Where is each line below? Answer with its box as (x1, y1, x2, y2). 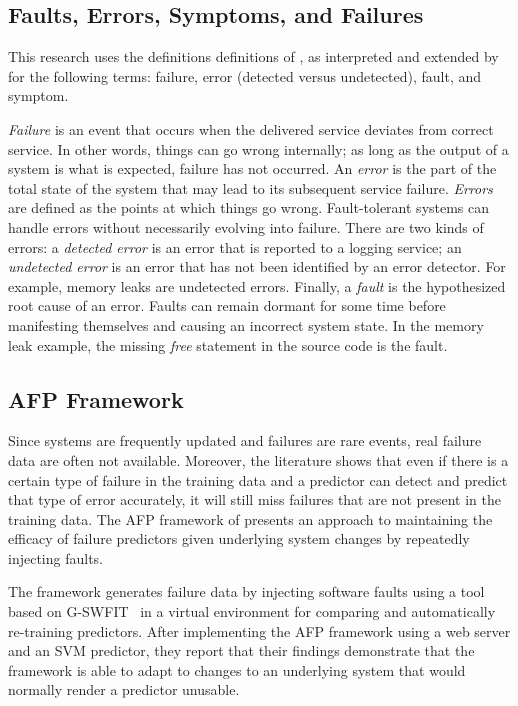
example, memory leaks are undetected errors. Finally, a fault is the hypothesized (8, 275, 506, 296)
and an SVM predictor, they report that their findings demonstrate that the (8, 640, 475, 661)
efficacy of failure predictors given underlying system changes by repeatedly (8, 528, 470, 549)
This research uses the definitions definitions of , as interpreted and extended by (8, 46, 499, 67)
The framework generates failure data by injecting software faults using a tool (8, 581, 485, 602)
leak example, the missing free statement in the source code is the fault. (8, 334, 448, 355)
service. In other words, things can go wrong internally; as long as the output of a (8, 138, 509, 159)
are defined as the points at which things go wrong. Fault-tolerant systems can (8, 197, 490, 218)
